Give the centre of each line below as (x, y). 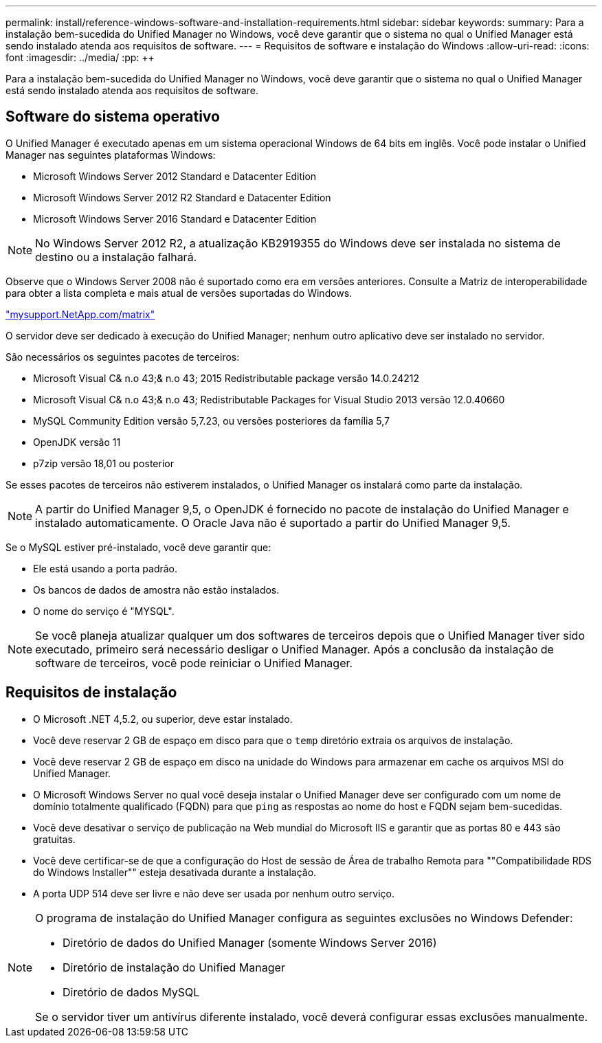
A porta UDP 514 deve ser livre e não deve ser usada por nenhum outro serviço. (214, 893)
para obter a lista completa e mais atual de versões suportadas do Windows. (179, 293)
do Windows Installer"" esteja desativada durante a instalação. (175, 872)
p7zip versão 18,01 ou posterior (103, 463)
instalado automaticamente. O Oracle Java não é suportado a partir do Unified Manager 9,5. (273, 523)
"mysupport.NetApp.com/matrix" (80, 314)
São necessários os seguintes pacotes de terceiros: (123, 357)
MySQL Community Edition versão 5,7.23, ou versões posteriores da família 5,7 (211, 420)
